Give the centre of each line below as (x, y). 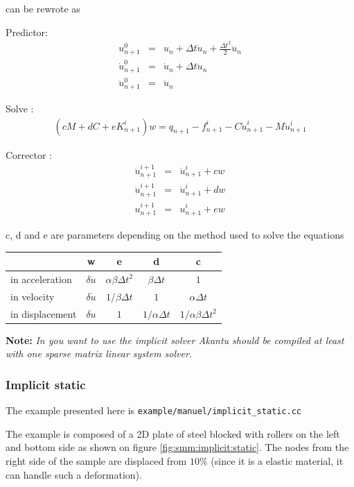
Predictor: (27, 32)
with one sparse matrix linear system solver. (99, 353)
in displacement (44, 313)
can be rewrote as (43, 8)
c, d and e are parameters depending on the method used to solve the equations (175, 234)
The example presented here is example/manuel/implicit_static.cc (153, 410)
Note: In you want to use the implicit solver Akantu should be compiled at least (175, 340)
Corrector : (29, 154)
